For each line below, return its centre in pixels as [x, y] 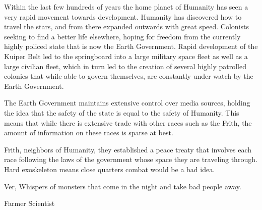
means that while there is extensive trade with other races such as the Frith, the [128, 122]
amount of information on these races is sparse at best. [89, 133]
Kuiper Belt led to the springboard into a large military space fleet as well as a [126, 56]
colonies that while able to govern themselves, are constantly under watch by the [129, 76]
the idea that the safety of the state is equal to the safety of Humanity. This [122, 112]
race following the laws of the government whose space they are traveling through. [131, 159]
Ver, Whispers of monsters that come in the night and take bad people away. [123, 186]
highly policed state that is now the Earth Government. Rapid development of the [131, 46]
